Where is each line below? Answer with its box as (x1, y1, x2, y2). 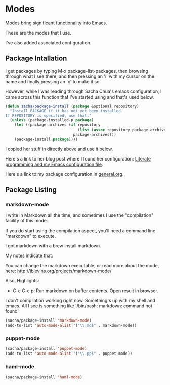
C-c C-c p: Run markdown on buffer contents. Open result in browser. (12, 287, 158, 294)
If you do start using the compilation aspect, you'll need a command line (5, 228, 156, 234)
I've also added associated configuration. (5, 39, 92, 46)
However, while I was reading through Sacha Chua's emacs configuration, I (5, 88, 162, 94)
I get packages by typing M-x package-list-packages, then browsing (5, 68, 148, 74)
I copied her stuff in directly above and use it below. (5, 146, 113, 152)
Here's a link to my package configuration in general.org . (5, 171, 124, 177)
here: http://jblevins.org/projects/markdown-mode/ (5, 268, 112, 274)
